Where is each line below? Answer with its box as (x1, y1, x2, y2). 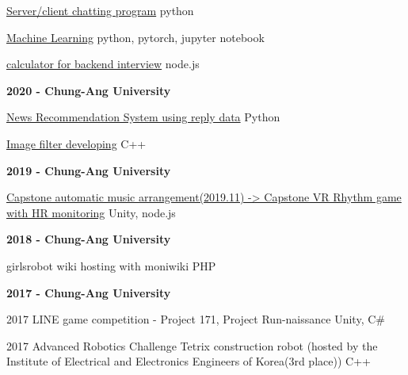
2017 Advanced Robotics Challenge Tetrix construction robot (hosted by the (6, 337, 378, 354)
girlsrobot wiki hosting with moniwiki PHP (6, 257, 216, 274)
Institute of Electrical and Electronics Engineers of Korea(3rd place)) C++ (6, 353, 371, 369)
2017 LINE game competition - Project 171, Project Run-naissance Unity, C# (6, 311, 385, 327)
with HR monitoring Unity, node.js (6, 204, 176, 220)
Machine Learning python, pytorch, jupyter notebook (6, 29, 265, 45)
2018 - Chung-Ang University (6, 231, 171, 247)
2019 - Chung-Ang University (6, 162, 171, 178)
